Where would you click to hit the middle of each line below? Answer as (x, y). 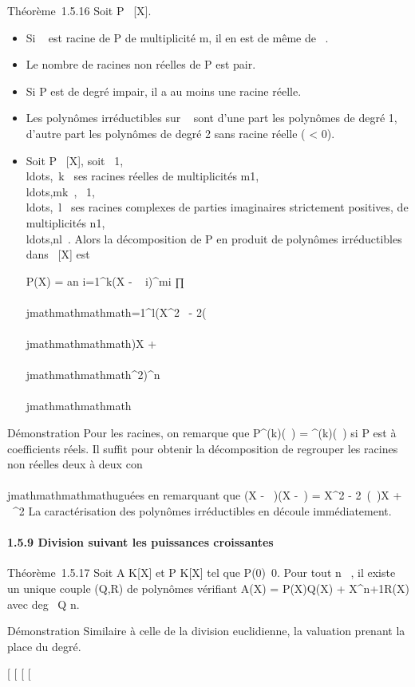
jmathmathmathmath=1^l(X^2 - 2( (116, 312)
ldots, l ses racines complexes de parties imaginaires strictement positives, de (217, 207)
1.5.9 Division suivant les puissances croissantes (140, 542)
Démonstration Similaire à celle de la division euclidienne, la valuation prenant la (206, 631)
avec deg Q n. (43, 604)
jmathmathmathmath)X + (91, 343)
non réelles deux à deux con (75, 464)
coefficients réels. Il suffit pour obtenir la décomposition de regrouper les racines (203, 448)
